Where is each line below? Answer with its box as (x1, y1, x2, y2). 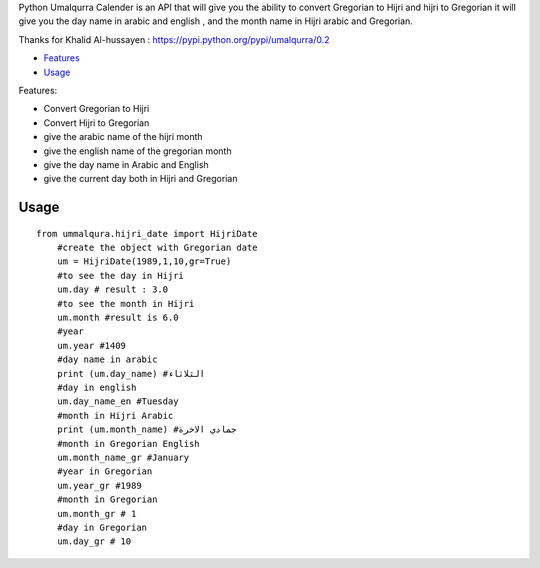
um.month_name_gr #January (56, 451, 190, 463)
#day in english (56, 382, 137, 393)
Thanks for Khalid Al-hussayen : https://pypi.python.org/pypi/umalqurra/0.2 (18, 33, 330, 45)
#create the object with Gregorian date (56, 242, 259, 254)
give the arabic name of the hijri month (43, 131, 204, 143)
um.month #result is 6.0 (56, 312, 179, 324)
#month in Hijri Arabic (56, 410, 174, 421)
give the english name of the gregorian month (43, 145, 232, 157)
